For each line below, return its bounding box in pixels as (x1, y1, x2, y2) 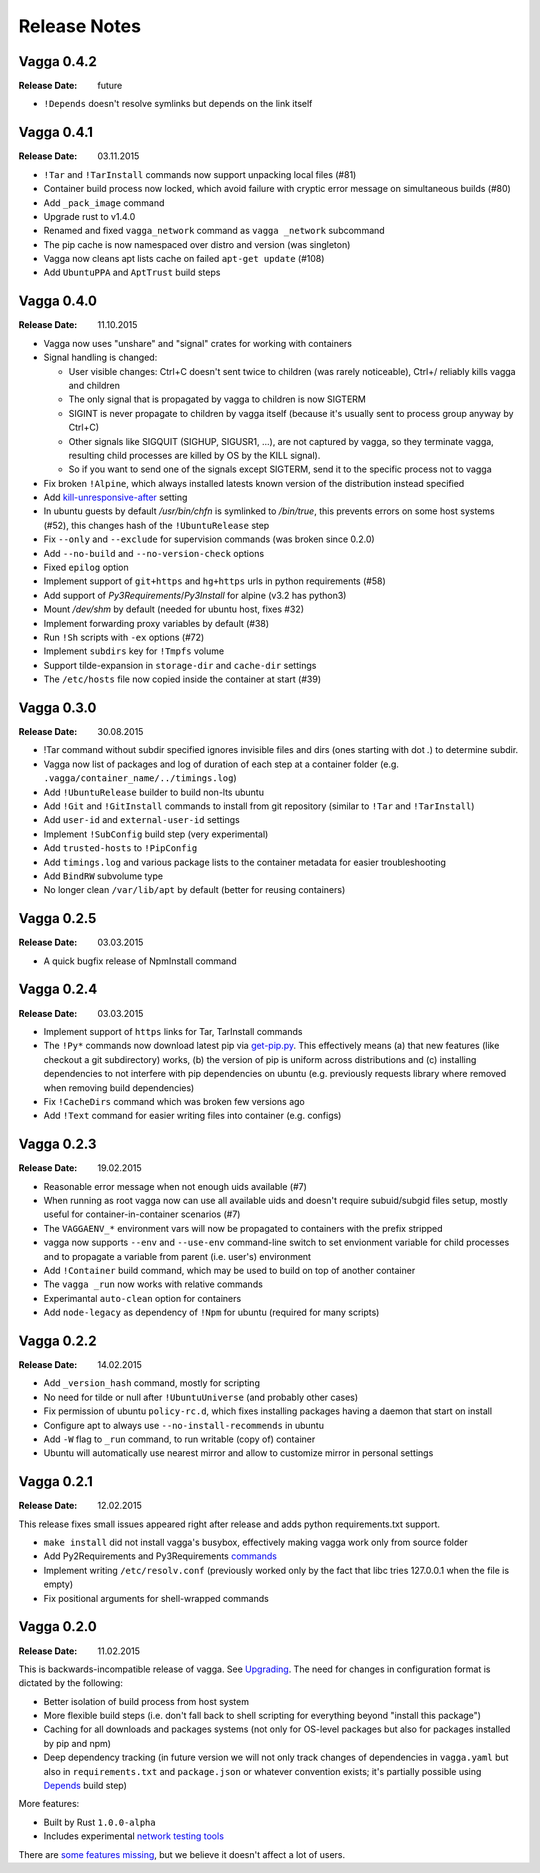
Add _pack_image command (43, 196, 165, 209)
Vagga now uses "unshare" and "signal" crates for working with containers (43, 337, 353, 349)
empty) (43, 1578, 74, 1590)
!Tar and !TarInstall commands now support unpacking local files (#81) (43, 168, 357, 180)
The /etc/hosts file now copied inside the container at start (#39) (43, 673, 322, 685)
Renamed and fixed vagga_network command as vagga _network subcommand (43, 225, 385, 237)
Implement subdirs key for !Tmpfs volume (43, 645, 225, 657)
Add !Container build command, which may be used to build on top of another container (43, 1264, 416, 1276)
